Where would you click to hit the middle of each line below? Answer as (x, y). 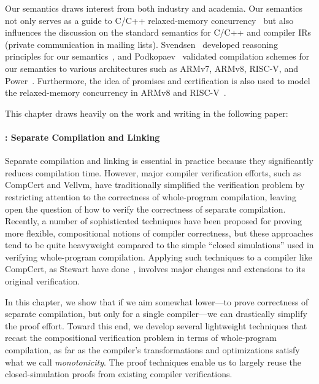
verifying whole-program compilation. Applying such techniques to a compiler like (159, 257)
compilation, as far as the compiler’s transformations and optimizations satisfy (152, 350)
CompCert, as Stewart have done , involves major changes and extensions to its (155, 269)
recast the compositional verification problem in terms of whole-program (141, 338)
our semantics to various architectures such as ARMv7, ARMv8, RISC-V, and (152, 68)
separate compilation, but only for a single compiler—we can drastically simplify (156, 314)
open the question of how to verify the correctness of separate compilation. (145, 209)
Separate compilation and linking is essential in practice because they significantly (159, 161)
